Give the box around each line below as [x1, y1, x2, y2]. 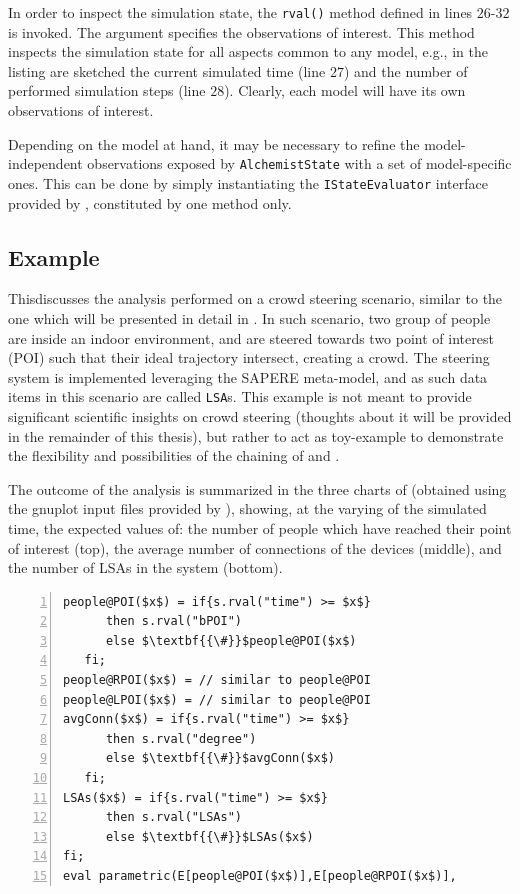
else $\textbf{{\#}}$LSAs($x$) [105, 829, 314, 844]
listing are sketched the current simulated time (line [8, 60, 326, 81]
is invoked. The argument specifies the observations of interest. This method [8, 21, 475, 42]
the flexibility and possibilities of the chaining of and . [8, 445, 340, 466]
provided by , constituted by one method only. [8, 192, 292, 213]
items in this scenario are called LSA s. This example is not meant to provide [8, 386, 472, 407]
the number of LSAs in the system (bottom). [8, 557, 283, 578]
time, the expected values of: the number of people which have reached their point [8, 517, 512, 538]
